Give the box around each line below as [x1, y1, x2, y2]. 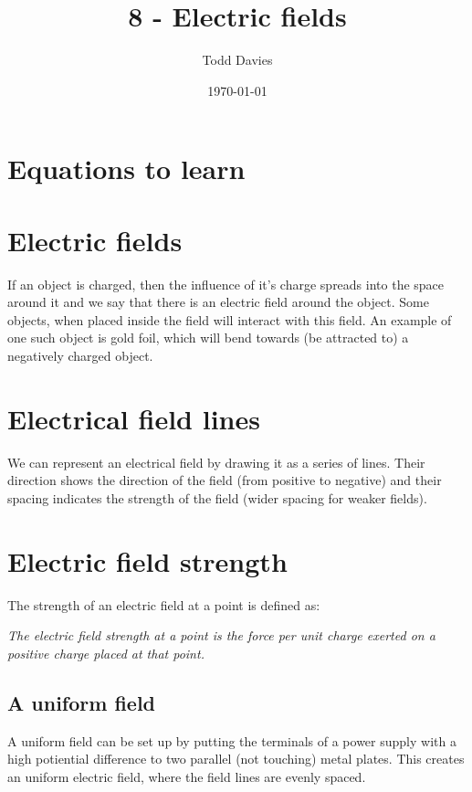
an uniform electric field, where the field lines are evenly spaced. [7, 766, 366, 786]
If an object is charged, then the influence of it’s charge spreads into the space [7, 274, 445, 293]
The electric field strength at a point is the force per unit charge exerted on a [7, 626, 435, 645]
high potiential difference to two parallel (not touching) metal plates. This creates [7, 749, 465, 768]
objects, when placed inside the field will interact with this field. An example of [7, 310, 452, 329]
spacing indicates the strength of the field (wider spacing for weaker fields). [7, 488, 427, 507]
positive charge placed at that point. [7, 643, 205, 662]
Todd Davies [202, 50, 273, 69]
